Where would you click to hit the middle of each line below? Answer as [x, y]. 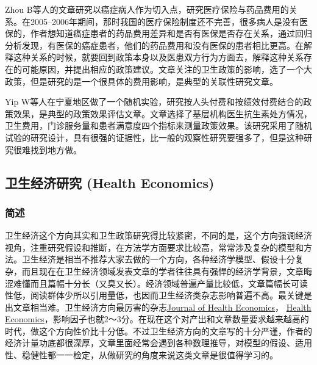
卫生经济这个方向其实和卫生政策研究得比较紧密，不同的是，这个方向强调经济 [158, 235]
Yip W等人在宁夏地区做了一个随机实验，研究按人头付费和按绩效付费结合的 [154, 102]
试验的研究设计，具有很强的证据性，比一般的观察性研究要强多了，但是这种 [154, 137]
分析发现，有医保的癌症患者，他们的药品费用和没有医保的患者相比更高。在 [154, 45]
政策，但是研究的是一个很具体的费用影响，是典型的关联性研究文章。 [141, 81]
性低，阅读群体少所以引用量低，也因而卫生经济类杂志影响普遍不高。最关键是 [158, 295]
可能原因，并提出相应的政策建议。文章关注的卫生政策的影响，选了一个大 [167, 69]
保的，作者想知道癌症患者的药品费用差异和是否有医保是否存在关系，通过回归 [158, 33]
